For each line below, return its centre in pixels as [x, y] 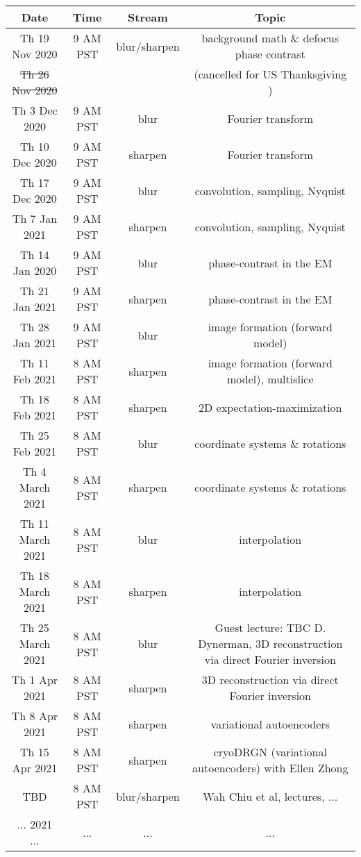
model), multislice [270, 379]
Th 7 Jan [35, 218]
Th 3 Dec [35, 110]
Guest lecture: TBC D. [270, 627]
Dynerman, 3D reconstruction [270, 643]
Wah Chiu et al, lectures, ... [270, 796]
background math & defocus [270, 38]
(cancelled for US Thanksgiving [270, 74]
